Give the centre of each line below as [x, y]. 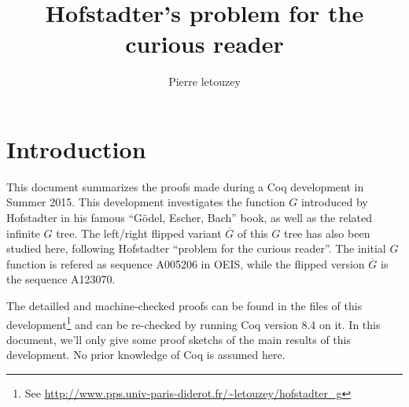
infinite [23, 233]
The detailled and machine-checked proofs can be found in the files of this [184, 305]
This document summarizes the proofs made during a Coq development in [185, 186]
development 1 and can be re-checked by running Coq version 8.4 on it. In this [193, 323]
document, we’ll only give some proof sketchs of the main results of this [179, 339]
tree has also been [327, 233]
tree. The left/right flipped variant [139, 233]
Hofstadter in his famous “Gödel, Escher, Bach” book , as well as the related [189, 218]
